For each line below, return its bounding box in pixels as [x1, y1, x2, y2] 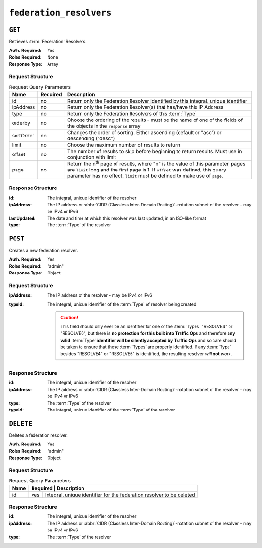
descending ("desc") [67, 135, 115, 142]
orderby [12, 120, 30, 126]
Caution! [60, 315, 79, 321]
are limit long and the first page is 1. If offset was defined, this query [67, 167, 227, 173]
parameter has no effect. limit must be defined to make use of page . [67, 172, 223, 179]
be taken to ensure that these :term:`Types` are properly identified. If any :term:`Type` [60, 344, 231, 350]
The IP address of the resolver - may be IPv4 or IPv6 [47, 292, 153, 298]
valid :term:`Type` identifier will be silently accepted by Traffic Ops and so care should [60, 337, 236, 343]
